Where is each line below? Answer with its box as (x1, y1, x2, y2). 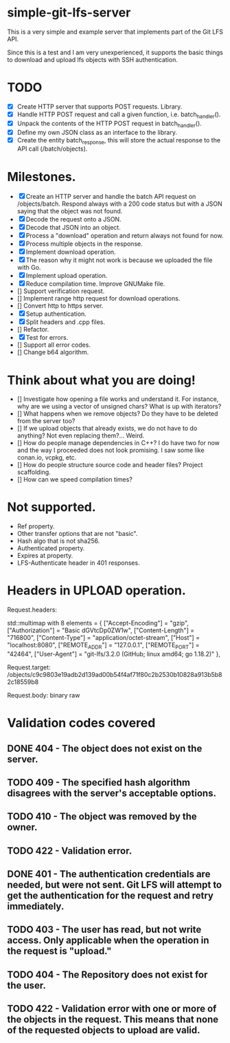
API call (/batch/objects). (16, 144, 88, 153)
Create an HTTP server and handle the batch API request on (25, 193, 196, 201)
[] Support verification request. (16, 287, 105, 295)
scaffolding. (16, 468, 51, 476)
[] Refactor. (16, 325, 49, 334)
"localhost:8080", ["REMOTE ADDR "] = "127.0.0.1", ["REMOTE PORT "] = (7, 641, 200, 651)
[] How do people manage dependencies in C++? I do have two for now (16, 439, 220, 447)
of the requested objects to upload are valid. (7, 1024, 200, 1036)
